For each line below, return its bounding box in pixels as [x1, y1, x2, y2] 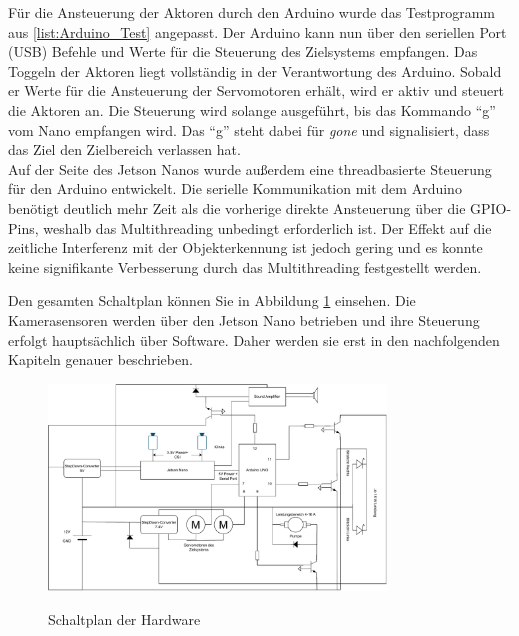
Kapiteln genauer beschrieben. [8, 349, 193, 370]
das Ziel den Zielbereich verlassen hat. [8, 139, 241, 160]
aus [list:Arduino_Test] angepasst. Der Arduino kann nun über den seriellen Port [8, 21, 507, 42]
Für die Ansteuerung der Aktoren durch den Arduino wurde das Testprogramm [8, 2, 496, 22]
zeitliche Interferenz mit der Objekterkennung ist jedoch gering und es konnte [8, 237, 483, 258]
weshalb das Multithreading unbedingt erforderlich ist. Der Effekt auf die [43, 217, 492, 238]
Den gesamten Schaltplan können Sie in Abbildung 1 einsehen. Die [8, 290, 416, 311]
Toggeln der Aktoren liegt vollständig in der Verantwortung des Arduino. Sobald [8, 60, 502, 81]
